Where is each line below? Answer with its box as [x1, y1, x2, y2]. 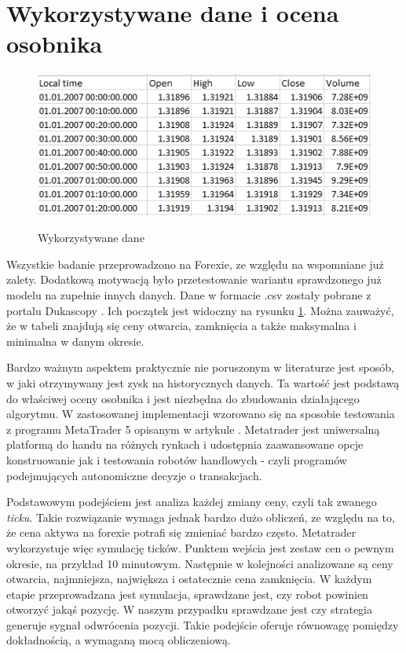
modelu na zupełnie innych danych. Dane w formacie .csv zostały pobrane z [6, 287, 371, 303]
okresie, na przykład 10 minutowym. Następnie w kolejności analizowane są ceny [6, 555, 393, 571]
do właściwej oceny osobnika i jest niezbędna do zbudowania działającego [6, 390, 360, 406]
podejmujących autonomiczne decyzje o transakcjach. [6, 467, 262, 483]
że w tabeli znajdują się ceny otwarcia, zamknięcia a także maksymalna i [6, 317, 357, 334]
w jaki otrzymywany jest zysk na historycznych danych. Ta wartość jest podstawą [6, 374, 400, 391]
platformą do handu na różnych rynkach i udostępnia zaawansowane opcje [6, 436, 364, 453]
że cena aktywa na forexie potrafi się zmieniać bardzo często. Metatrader [6, 524, 357, 541]
